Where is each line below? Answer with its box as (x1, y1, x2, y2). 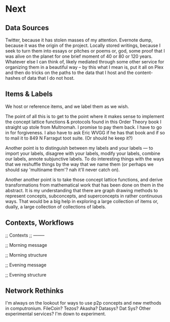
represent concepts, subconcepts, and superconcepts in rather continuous (5, 193, 163, 199)
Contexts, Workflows (5, 218, 74, 227)
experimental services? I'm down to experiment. (5, 311, 106, 317)
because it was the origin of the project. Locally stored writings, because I (5, 42, 161, 49)
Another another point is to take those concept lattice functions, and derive (5, 176, 163, 182)
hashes (5, 75, 21, 81)
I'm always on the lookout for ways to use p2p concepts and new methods (5, 300, 161, 306)
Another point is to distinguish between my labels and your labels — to (5, 145, 154, 151)
